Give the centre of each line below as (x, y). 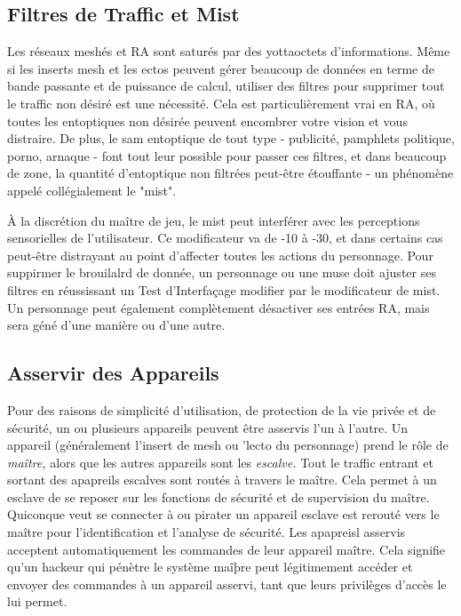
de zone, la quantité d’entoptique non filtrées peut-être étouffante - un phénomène (230, 173)
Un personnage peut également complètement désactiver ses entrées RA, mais (219, 307)
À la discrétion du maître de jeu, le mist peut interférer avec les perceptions (214, 220)
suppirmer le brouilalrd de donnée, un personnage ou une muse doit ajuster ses (222, 272)
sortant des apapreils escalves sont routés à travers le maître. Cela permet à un (222, 480)
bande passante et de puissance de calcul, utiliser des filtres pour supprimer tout (226, 86)
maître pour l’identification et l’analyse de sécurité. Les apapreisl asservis (207, 532)
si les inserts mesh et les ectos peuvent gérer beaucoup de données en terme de (221, 68)
